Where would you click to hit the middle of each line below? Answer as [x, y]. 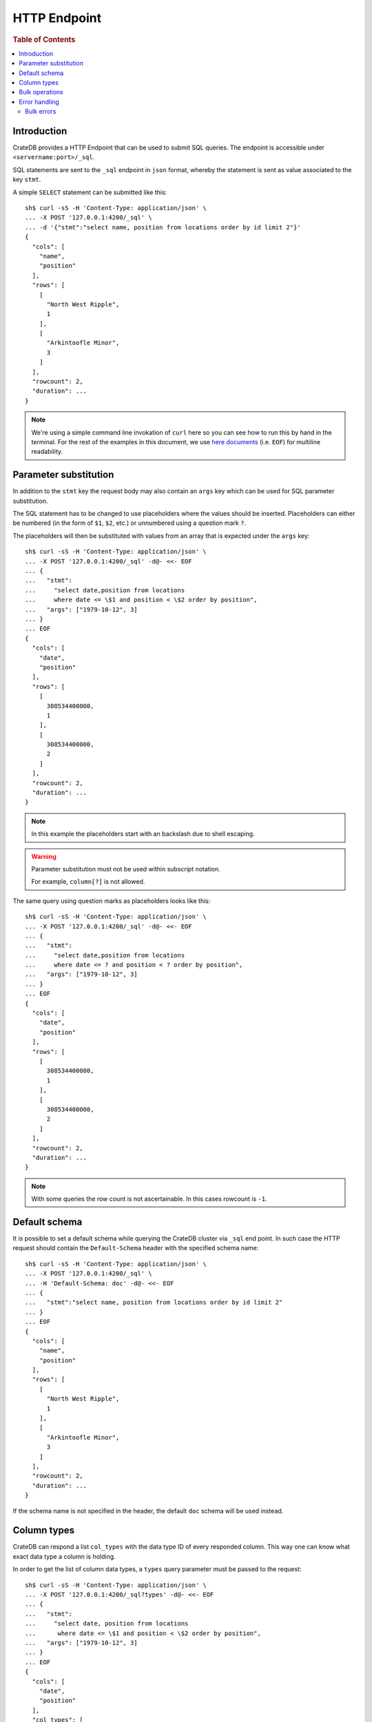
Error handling [39, 102]
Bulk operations [41, 92]
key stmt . [27, 180]
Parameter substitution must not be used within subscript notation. [126, 869]
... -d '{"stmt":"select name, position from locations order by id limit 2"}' [163, 227]
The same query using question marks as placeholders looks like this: [112, 901]
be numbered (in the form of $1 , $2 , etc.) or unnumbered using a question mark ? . [130, 523]
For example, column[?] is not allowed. [88, 882]
